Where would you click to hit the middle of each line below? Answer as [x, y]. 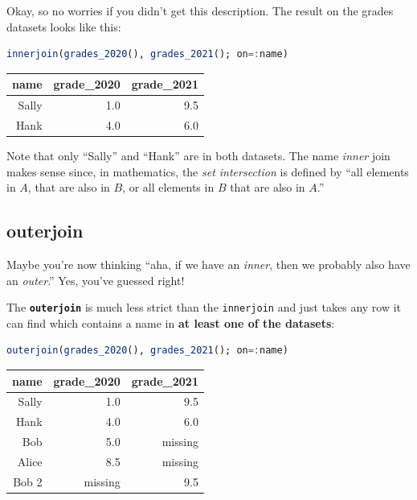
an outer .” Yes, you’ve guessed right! [96, 280]
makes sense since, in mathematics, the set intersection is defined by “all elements [208, 171]
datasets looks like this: [64, 26]
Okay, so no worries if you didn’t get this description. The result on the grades [200, 10]
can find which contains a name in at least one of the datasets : [171, 322]
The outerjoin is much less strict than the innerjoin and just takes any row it [204, 307]
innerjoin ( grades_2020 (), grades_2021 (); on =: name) [147, 54]
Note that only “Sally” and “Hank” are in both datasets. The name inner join [198, 156]
